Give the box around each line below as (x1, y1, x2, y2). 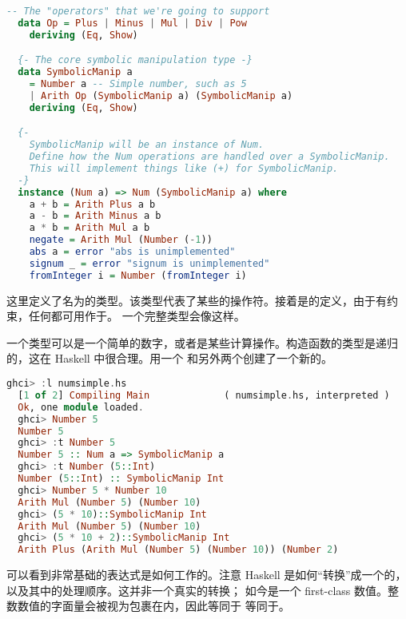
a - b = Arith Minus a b (29, 210, 161, 222)
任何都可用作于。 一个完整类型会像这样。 (28, 308, 245, 324)
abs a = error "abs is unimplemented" (29, 246, 236, 258)
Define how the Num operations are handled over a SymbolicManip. (29, 151, 390, 163)
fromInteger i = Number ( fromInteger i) (29, 269, 247, 281)
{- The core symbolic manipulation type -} (18, 54, 253, 66)
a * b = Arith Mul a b (29, 222, 150, 234)
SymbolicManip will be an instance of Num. (29, 139, 265, 151)
